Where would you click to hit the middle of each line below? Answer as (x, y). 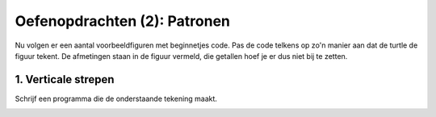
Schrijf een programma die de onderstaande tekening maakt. (116, 98)
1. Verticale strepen (65, 79)
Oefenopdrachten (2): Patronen (122, 21)
